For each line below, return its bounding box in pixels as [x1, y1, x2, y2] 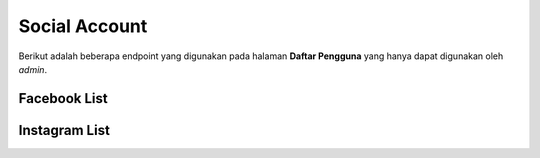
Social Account [18, 15, 148, 37]
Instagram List [18, 121, 110, 139]
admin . [18, 63, 48, 75]
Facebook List [18, 90, 109, 107]
